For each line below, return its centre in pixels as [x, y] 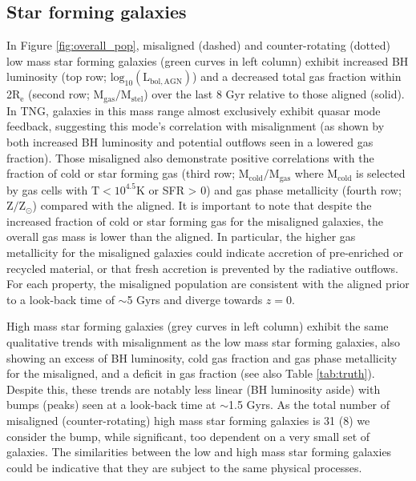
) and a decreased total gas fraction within [297, 76]
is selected [381, 173]
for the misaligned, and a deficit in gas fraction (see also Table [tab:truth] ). [191, 373]
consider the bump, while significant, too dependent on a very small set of [188, 436]
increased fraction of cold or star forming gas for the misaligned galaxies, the [195, 220]
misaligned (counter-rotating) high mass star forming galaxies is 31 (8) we [188, 420]
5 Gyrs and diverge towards [195, 299]
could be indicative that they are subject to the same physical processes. [184, 467]
